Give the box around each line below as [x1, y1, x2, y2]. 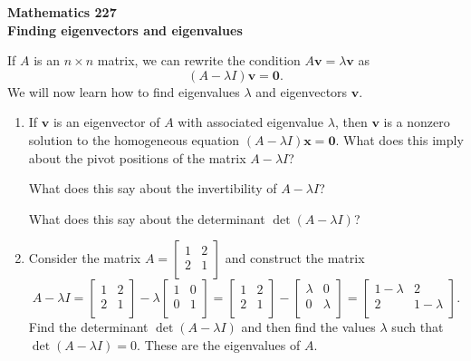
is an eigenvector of [53, 112, 160, 132]
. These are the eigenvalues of [137, 335, 301, 354]
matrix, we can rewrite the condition [97, 51, 301, 70]
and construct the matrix [225, 249, 365, 268]
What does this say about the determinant [28, 209, 265, 228]
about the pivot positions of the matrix [28, 148, 246, 167]
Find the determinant [28, 317, 149, 337]
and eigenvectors [255, 82, 348, 101]
